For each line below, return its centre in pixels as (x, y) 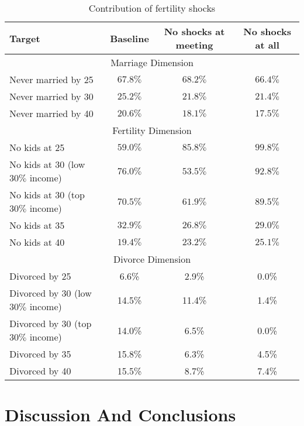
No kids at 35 (37, 225)
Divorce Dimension (152, 259)
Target (25, 38)
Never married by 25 (51, 79)
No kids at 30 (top (47, 195)
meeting (194, 45)
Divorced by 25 (40, 276)
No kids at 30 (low (47, 164)
